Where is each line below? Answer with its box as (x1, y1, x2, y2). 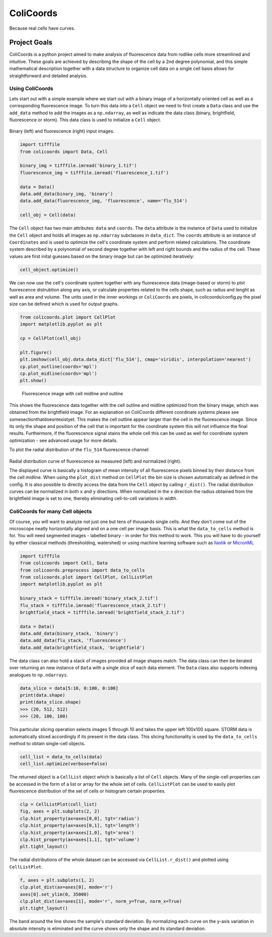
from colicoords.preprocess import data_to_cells (20, 567, 145, 573)
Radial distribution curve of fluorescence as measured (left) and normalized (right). (9, 458, 181, 464)
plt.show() (20, 378, 47, 384)
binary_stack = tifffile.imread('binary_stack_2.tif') (20, 596, 158, 601)
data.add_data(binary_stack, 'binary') (20, 631, 118, 636)
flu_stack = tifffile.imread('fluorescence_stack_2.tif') (20, 602, 166, 608)
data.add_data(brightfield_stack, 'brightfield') (20, 644, 145, 651)
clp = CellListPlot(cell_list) (20, 802, 98, 808)
